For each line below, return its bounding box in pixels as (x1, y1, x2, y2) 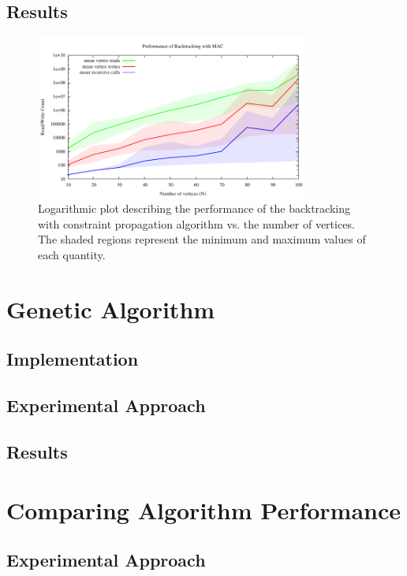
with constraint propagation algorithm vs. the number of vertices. (38, 215, 355, 232)
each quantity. (38, 247, 106, 263)
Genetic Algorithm (6, 292, 215, 325)
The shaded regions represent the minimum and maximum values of (38, 231, 366, 247)
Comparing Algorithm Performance (6, 493, 401, 526)
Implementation (6, 347, 139, 371)
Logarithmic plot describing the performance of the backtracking (38, 200, 350, 217)
